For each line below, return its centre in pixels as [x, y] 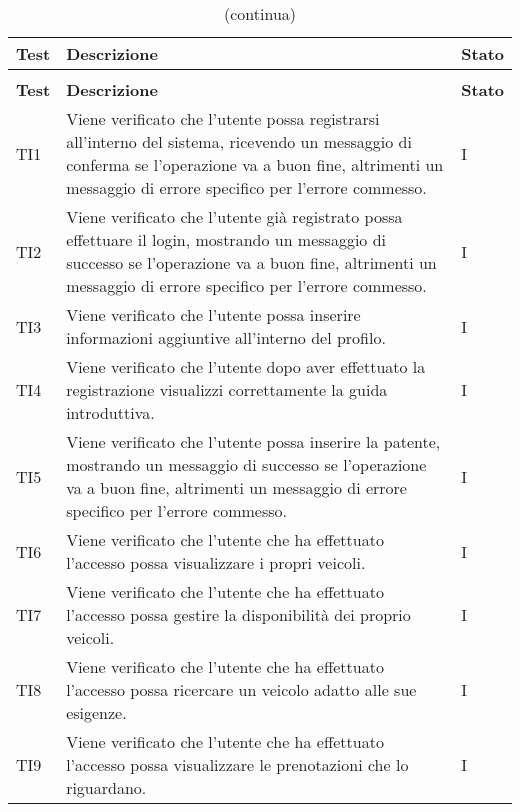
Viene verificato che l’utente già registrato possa [234, 216]
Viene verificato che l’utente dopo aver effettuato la [246, 366]
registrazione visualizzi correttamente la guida [227, 389]
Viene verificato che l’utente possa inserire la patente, [253, 441]
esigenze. [96, 712]
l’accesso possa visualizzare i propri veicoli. [216, 562]
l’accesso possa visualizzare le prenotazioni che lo [237, 764]
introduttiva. [110, 412]
